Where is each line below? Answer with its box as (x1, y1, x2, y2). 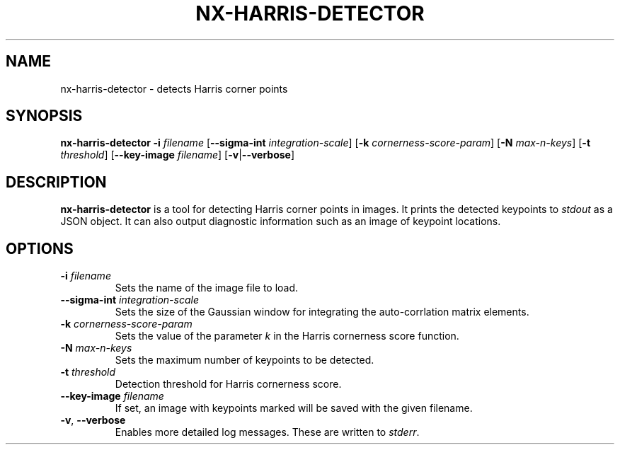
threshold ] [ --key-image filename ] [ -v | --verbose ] (60, 149, 295, 161)
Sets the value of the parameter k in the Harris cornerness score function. (115, 330, 459, 342)
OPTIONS (6, 239, 74, 258)
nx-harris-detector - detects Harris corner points (60, 82, 288, 95)
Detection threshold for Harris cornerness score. (115, 378, 342, 391)
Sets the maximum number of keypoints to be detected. (115, 354, 374, 367)
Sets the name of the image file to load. (115, 282, 299, 294)
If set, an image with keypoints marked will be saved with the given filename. (115, 402, 473, 415)
